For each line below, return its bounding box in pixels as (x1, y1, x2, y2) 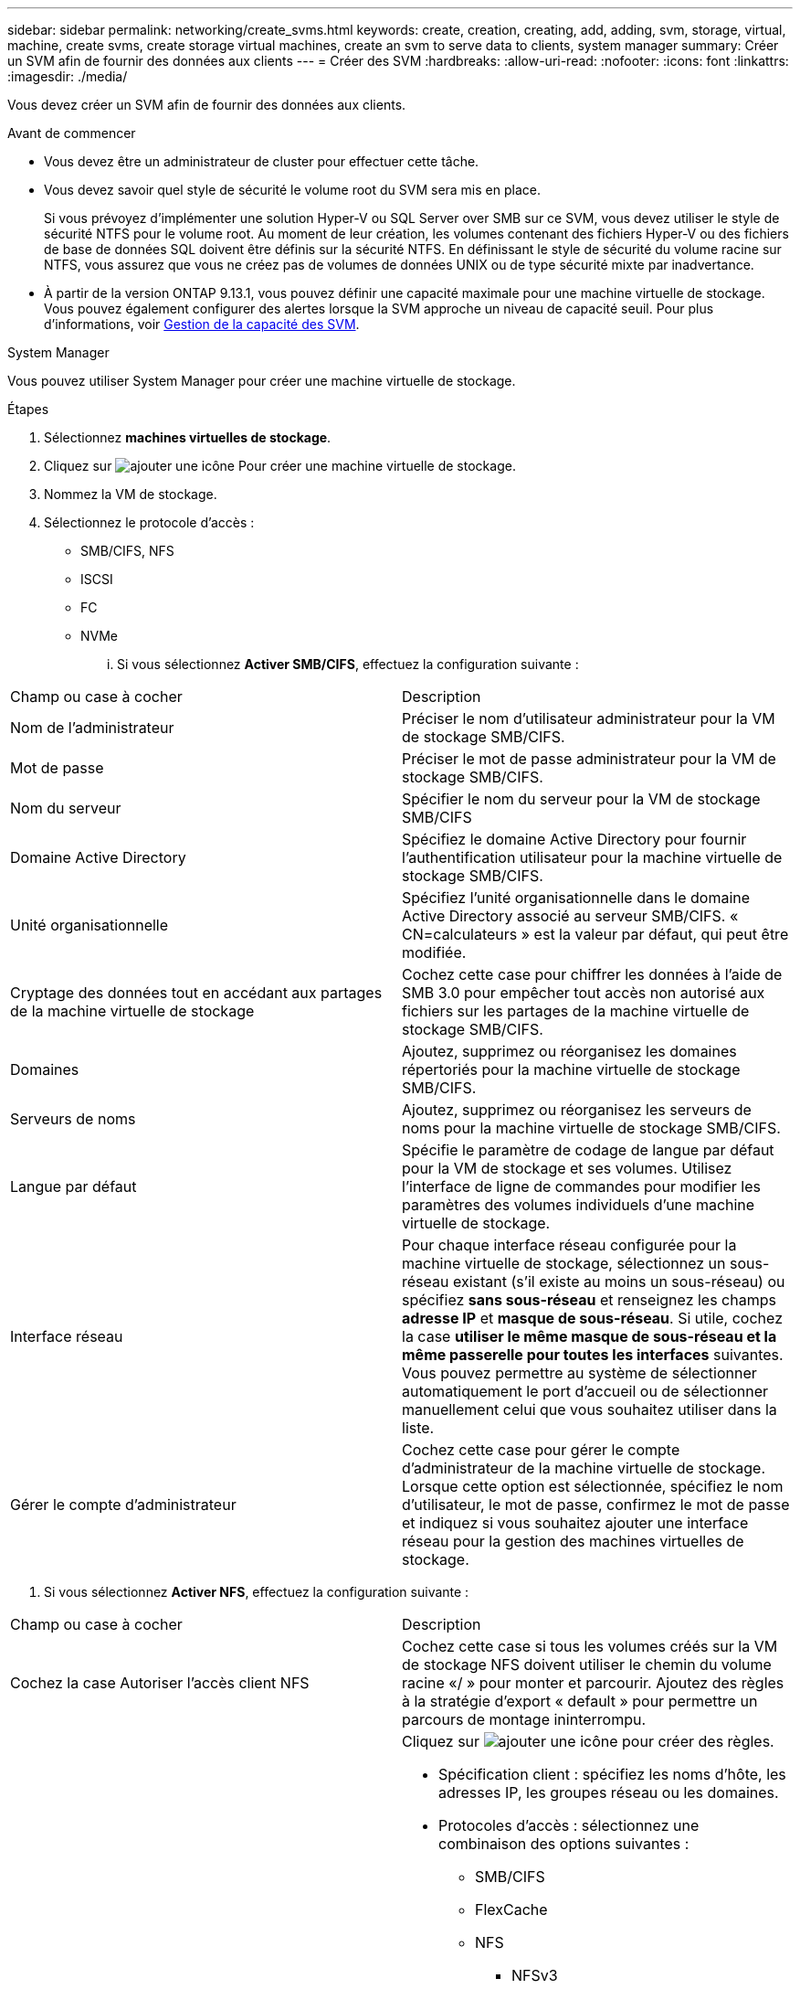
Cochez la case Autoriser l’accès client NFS (10, 1674, 310, 1692)
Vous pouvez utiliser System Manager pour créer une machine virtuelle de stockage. (7, 373, 516, 388)
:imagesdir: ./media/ (7, 69, 128, 84)
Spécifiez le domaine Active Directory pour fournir (402, 830, 747, 848)
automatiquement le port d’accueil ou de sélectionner (402, 1382, 769, 1400)
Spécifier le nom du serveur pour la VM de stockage (402, 790, 761, 808)
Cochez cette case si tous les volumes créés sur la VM (402, 1637, 778, 1655)
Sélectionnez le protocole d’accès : (44, 515, 255, 530)
